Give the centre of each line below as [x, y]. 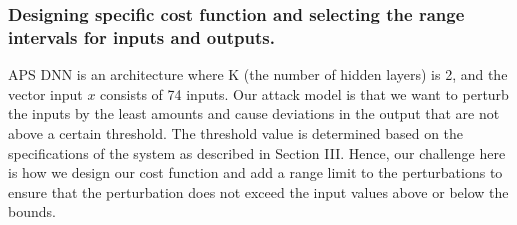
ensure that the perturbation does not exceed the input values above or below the [258, 191]
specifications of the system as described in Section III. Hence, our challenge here [257, 152]
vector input [45, 93]
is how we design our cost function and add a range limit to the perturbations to [255, 172]
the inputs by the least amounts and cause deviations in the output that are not [254, 113]
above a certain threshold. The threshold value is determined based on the [236, 132]
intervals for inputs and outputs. [141, 36]
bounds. [32, 211]
